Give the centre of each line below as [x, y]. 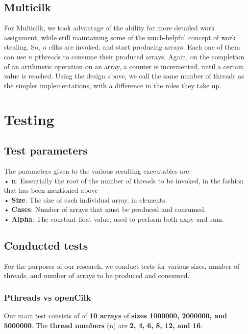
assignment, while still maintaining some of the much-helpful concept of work [120, 37]
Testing [29, 119]
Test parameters [46, 150]
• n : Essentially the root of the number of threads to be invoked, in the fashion [124, 180]
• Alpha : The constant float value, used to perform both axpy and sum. [114, 218]
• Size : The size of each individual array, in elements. [86, 199]
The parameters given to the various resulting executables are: [98, 170]
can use [15, 56]
